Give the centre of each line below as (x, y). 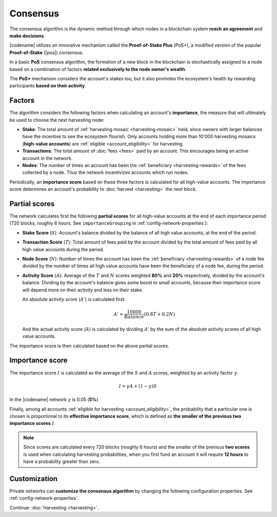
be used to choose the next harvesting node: (57, 120)
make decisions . (27, 35)
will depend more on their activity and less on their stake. (83, 290)
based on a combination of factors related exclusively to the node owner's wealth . (98, 69)
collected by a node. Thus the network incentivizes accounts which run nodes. (106, 173)
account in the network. (47, 158)
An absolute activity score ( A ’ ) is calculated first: (74, 299)
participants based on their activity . (48, 86)
